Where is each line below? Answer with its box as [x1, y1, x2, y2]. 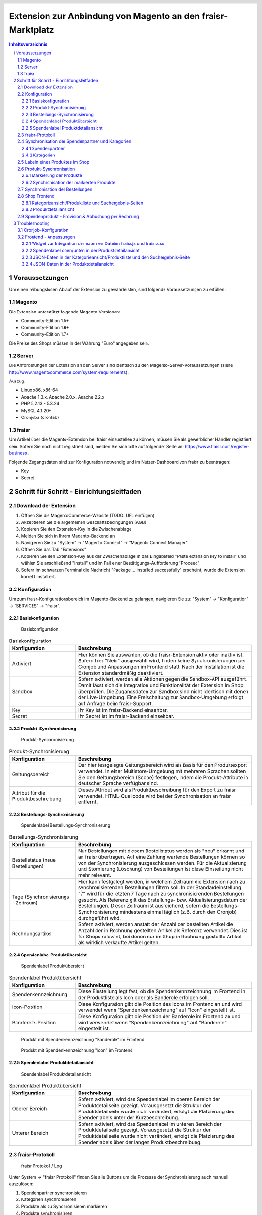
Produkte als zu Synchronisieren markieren [21, 1203, 108, 1209]
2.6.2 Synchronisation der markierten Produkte [22, 179, 115, 185]
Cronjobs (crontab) [21, 414, 59, 420]
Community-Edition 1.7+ [21, 331, 69, 337]
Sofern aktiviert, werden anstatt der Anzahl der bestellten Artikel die [78, 921, 233, 928]
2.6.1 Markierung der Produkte [22, 173, 82, 178]
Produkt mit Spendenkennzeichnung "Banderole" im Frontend [21, 1036, 145, 1042]
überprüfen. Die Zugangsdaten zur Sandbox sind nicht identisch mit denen [78, 688, 249, 695]
